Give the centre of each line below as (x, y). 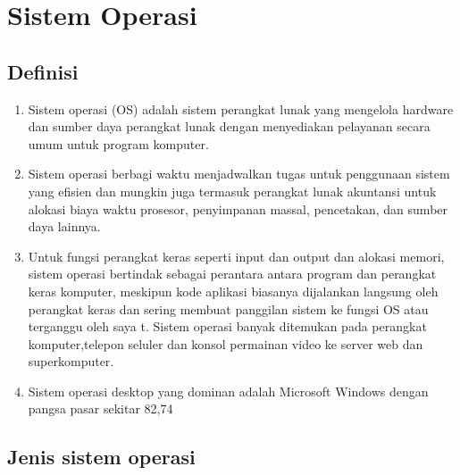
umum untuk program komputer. (118, 143)
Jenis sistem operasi (101, 457)
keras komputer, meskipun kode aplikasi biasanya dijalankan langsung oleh (233, 291)
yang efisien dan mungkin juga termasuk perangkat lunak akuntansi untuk (232, 191)
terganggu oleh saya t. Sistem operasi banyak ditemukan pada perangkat (227, 326)
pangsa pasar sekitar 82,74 (100, 408)
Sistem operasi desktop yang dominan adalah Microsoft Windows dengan (228, 391)
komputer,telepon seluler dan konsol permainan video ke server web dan (226, 343)
